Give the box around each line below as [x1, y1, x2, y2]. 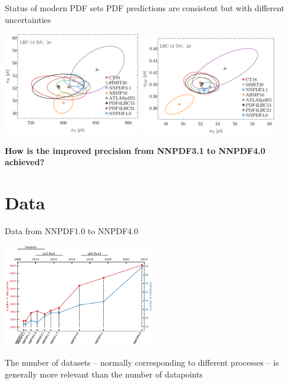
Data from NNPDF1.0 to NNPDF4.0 [5, 225, 139, 237]
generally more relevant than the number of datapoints [5, 367, 203, 380]
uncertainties [5, 13, 51, 25]
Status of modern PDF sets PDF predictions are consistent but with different [5, 2, 285, 14]
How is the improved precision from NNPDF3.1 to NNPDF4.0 [5, 144, 265, 156]
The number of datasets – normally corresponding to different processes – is [5, 356, 279, 368]
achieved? [5, 156, 45, 168]
